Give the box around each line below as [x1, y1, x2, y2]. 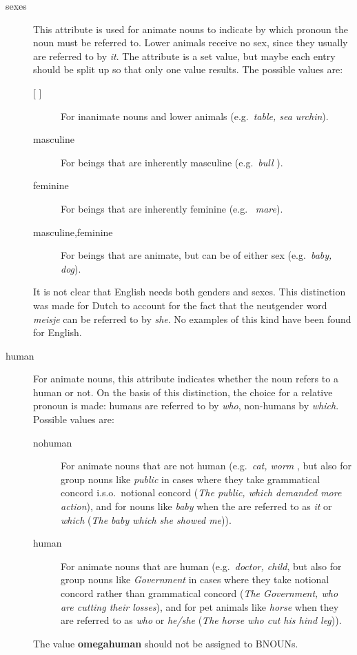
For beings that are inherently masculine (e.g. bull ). [61, 155, 283, 169]
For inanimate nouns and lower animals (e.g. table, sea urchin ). [61, 108, 329, 123]
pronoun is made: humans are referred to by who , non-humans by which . [33, 398, 339, 413]
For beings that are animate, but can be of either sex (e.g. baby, [61, 248, 332, 262]
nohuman [33, 435, 72, 449]
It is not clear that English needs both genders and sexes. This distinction [33, 284, 346, 299]
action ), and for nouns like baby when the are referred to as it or [61, 499, 332, 514]
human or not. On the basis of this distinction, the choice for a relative [33, 384, 333, 399]
